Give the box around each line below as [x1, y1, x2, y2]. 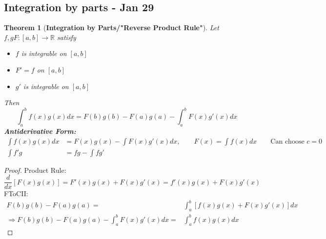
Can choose [270, 138, 305, 145]
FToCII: [4, 188, 28, 199]
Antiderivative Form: [4, 126, 76, 136]
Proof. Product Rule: [4, 165, 66, 175]
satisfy [57, 32, 76, 42]
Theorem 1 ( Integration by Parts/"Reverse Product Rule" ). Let [4, 22, 219, 33]
